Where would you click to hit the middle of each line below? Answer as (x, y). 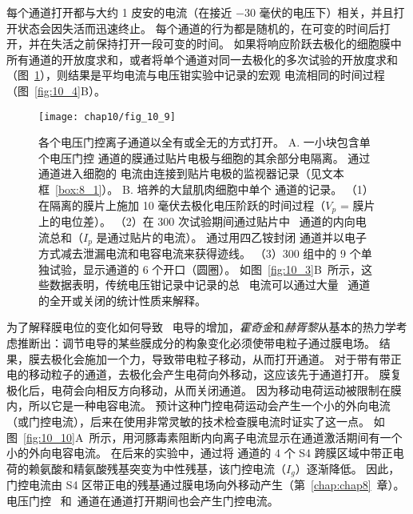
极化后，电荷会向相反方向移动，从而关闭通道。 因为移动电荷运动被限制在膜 (204, 390)
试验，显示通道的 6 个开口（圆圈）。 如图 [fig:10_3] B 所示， (205, 269)
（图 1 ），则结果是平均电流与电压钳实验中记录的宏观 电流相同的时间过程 (196, 75)
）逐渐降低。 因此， (347, 468)
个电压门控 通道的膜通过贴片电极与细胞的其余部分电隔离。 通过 (205, 157)
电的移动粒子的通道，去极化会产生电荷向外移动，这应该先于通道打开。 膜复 (204, 374)
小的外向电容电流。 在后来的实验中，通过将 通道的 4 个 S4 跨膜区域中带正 (200, 453)
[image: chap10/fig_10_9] (107, 116)
